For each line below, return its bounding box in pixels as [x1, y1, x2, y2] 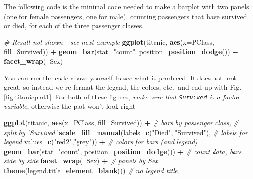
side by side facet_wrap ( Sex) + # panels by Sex [4, 156, 158, 166]
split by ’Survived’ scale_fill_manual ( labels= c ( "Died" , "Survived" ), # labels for [4, 127, 248, 137]
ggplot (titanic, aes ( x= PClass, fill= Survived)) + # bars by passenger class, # [4, 118, 239, 127]
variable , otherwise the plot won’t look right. [4, 101, 137, 111]
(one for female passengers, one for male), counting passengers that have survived [4, 11, 247, 21]
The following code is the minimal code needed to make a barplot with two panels [4, 1, 249, 11]
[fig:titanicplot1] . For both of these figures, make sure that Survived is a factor [4, 91, 240, 101]
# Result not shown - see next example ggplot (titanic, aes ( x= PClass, [4, 37, 214, 47]
